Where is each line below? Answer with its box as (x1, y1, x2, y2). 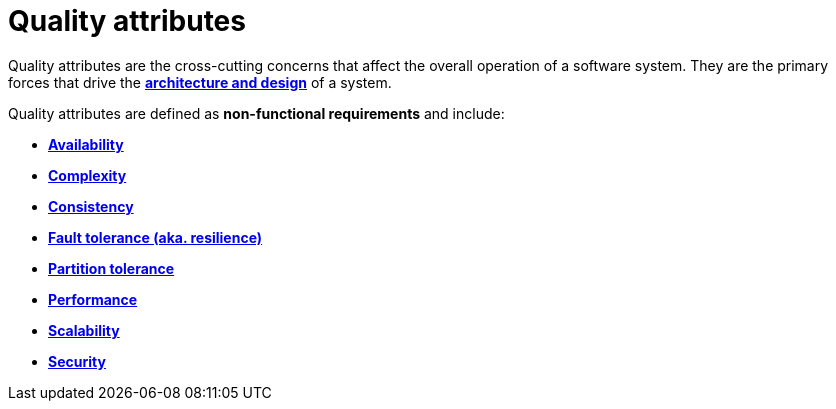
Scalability (48, 321, 120, 339)
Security (48, 352, 106, 370)
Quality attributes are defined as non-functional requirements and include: (8, 104, 505, 122)
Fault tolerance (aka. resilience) (48, 228, 263, 246)
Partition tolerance (48, 259, 175, 277)
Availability (48, 135, 124, 153)
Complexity (48, 166, 127, 184)
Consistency (48, 197, 134, 215)
